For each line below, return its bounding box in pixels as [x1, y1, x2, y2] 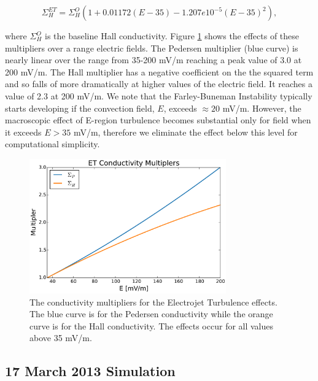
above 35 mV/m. [29, 331, 92, 344]
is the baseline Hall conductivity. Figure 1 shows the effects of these [45, 29, 300, 42]
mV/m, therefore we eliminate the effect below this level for [73, 125, 298, 138]
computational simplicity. [5, 137, 100, 150]
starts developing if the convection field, [5, 101, 155, 114]
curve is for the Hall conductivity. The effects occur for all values [29, 319, 274, 332]
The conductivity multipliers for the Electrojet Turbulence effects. [29, 295, 277, 308]
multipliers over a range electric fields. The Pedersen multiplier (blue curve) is [5, 41, 298, 54]
